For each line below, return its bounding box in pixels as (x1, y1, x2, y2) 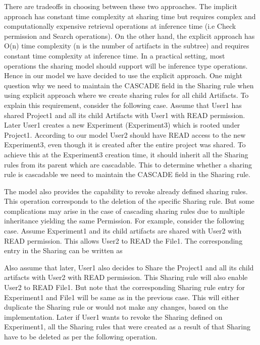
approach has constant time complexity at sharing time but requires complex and (4, 11, 256, 21)
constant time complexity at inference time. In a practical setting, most (4, 50, 225, 61)
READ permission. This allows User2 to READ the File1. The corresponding (4, 235, 243, 246)
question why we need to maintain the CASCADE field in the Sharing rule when (4, 80, 254, 90)
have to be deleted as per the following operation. (4, 331, 158, 341)
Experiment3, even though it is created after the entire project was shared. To (4, 139, 246, 150)
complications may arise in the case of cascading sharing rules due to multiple (4, 205, 245, 216)
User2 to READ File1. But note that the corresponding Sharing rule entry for (4, 282, 245, 293)
